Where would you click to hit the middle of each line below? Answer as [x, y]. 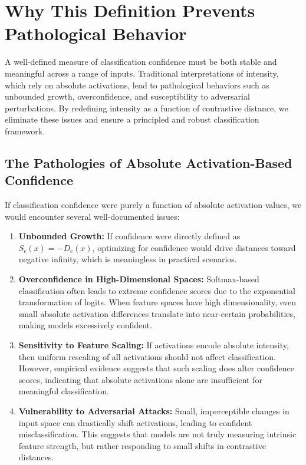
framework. [25, 131]
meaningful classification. [64, 391]
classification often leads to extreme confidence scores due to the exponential [157, 290]
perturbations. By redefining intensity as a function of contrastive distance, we [147, 108]
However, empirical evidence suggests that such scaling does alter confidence [156, 368]
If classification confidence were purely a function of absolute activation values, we [153, 205]
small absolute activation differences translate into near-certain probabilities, [157, 313]
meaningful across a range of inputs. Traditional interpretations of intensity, [142, 73]
